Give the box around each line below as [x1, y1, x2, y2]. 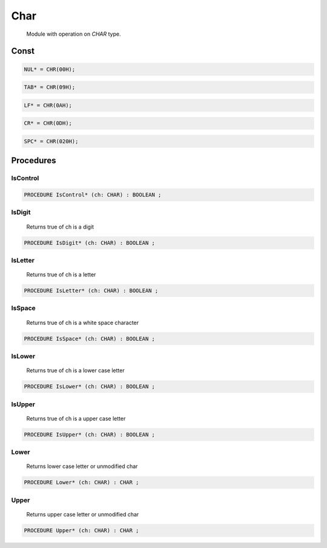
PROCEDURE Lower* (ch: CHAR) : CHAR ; [24, 479, 139, 486]
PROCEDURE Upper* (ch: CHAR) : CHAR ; [24, 527, 139, 533]
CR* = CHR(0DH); [24, 120, 73, 127]
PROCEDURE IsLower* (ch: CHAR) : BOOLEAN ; [24, 383, 156, 390]
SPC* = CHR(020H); [24, 138, 79, 145]
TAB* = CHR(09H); [24, 84, 76, 91]
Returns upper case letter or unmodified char [26, 510, 139, 518]
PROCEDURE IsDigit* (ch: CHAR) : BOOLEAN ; [24, 239, 156, 246]
